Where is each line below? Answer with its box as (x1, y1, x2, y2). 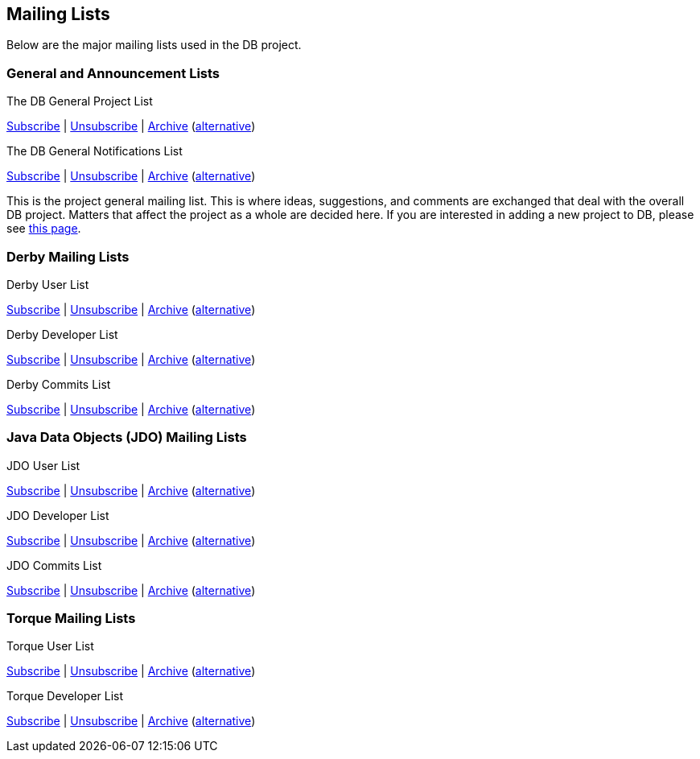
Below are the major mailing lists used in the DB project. (6, 38, 302, 52)
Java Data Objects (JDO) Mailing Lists (6, 429, 247, 446)
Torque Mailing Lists (6, 610, 136, 627)
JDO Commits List (6, 558, 102, 572)
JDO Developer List (6, 508, 109, 522)
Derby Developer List (6, 327, 118, 341)
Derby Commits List (6, 377, 111, 391)
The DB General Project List (6, 94, 153, 109)
